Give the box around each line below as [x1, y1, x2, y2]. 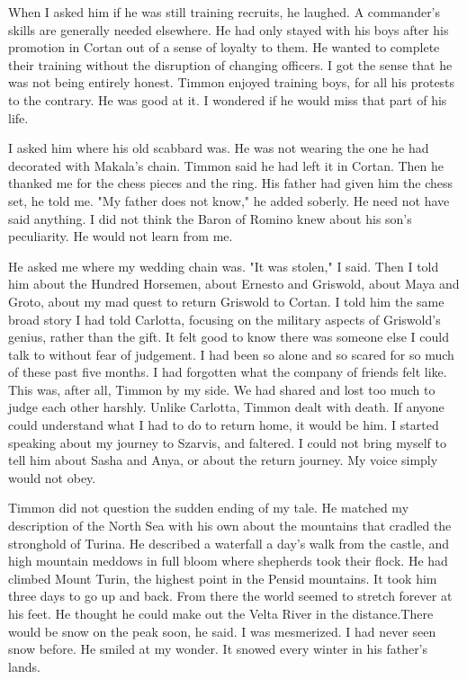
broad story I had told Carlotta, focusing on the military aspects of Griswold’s [8, 309, 441, 328]
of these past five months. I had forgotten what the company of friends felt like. [8, 362, 447, 381]
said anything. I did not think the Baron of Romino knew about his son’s [8, 209, 412, 228]
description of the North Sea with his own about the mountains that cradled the [8, 516, 452, 535]
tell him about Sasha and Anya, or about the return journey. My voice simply [8, 451, 438, 469]
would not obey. [8, 468, 96, 487]
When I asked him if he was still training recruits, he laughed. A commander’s [8, 3, 441, 21]
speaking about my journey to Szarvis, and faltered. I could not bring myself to [8, 433, 446, 451]
